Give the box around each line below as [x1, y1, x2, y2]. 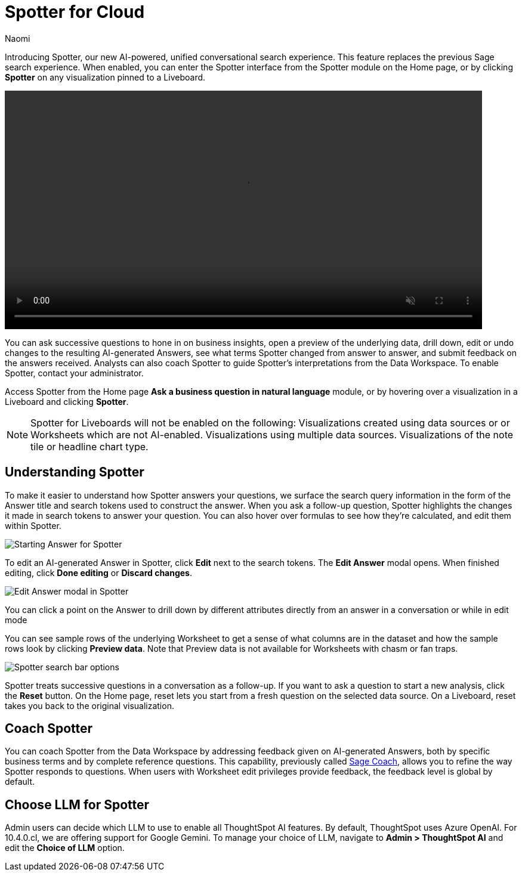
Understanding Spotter [5, 465, 144, 480]
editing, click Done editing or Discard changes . [5, 567, 193, 578]
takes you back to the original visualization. [5, 700, 174, 711]
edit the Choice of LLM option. [5, 843, 125, 853]
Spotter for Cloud [5, 2, 145, 22]
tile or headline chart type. [30, 440, 149, 453]
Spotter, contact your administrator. [5, 367, 144, 378]
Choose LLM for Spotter [5, 797, 150, 812]
